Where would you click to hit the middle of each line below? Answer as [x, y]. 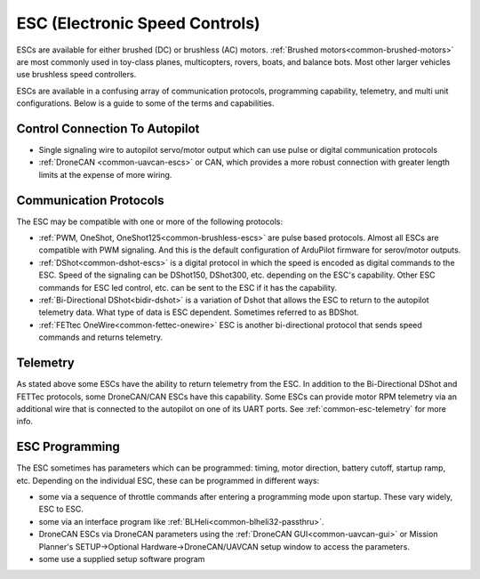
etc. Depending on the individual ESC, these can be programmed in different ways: [168, 480]
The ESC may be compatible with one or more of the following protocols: [150, 221]
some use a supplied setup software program [122, 559]
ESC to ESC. [61, 509]
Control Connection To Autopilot [108, 129]
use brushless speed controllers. [76, 75]
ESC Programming [68, 447]
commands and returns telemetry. [101, 337]
